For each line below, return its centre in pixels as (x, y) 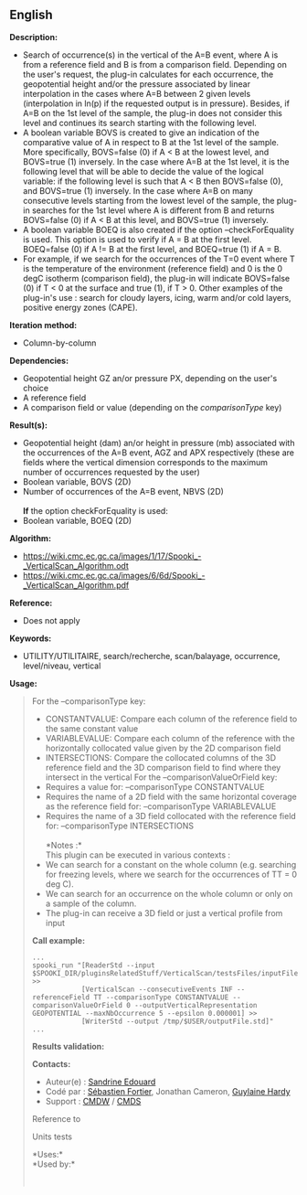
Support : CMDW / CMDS (93, 1101)
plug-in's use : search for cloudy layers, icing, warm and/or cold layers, (157, 297)
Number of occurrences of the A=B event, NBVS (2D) (123, 491)
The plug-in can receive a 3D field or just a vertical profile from (164, 912)
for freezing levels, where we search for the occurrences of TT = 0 (171, 874)
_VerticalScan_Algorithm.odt (76, 565)
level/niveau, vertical (62, 666)
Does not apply (51, 620)
